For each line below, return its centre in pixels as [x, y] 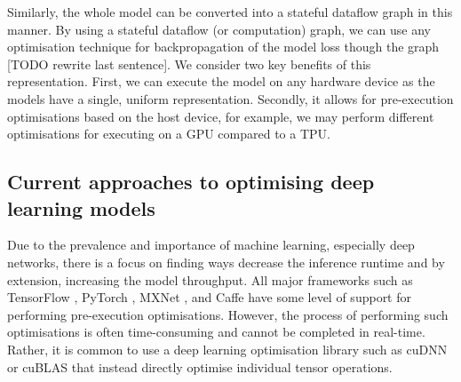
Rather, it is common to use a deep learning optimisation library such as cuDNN [227, 349]
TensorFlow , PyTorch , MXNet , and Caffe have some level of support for [209, 297]
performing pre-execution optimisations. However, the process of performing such [228, 314]
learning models [81, 207]
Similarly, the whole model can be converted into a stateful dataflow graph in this [230, 12]
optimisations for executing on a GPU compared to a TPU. [169, 134]
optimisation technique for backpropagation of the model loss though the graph [223, 47]
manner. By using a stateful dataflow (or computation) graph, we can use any [219, 29]
